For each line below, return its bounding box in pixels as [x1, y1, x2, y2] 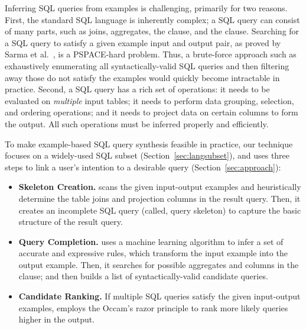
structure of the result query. [18, 215, 123, 228]
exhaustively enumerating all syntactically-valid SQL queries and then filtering [5, 59, 289, 72]
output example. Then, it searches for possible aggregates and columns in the [18, 258, 299, 270]
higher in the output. [18, 313, 95, 325]
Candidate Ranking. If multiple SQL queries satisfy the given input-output [18, 290, 301, 302]
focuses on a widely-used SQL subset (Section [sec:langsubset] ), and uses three [5, 149, 290, 162]
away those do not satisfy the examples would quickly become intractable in [5, 71, 280, 83]
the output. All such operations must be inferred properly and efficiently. [5, 117, 269, 130]
